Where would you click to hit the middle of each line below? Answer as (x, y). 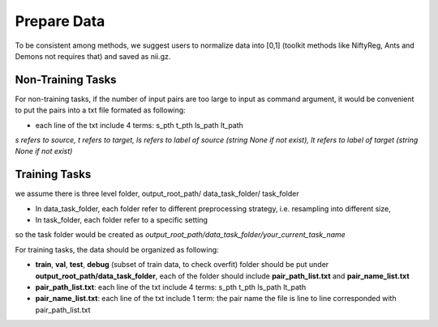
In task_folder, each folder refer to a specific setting (122, 220)
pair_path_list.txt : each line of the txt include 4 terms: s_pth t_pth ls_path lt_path (171, 287)
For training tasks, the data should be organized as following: (117, 249)
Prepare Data (60, 21)
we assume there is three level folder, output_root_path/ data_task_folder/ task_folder (157, 193)
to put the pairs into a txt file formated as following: (100, 110)
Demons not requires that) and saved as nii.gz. (93, 56)
